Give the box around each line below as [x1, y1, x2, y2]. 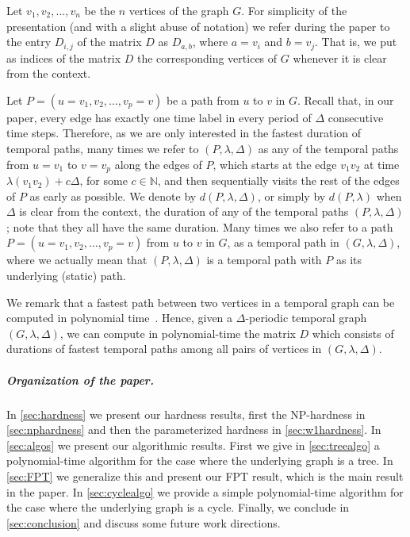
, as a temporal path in [227, 234, 339, 251]
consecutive [328, 109, 384, 125]
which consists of [312, 324, 394, 341]
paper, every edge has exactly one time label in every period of [6, 109, 312, 125]
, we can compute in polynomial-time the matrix [59, 324, 296, 341]
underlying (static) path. [6, 267, 126, 284]
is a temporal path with [206, 251, 322, 268]
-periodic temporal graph [245, 309, 367, 326]
